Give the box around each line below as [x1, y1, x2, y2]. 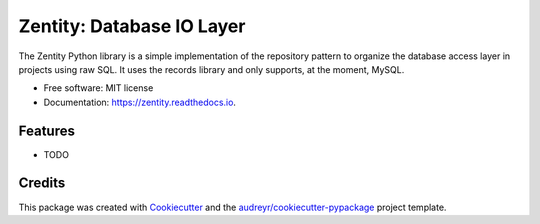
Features [18, 122, 75, 139]
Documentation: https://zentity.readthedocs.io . [43, 96, 237, 108]
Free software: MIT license [43, 82, 154, 94]
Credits [18, 175, 66, 192]
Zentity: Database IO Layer [18, 15, 246, 37]
